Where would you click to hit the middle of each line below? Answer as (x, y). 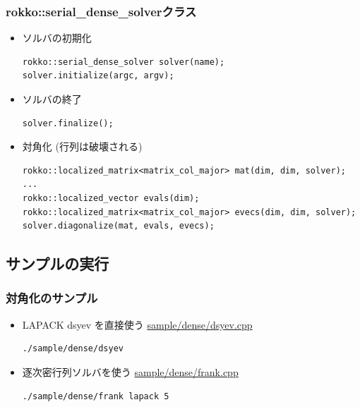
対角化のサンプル (52, 298)
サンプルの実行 (58, 263)
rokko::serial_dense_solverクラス (101, 11)
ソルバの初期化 (57, 38)
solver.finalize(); (68, 123)
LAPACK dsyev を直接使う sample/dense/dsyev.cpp (137, 324)
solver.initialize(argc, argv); (98, 76)
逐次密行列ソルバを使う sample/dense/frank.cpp (130, 371)
